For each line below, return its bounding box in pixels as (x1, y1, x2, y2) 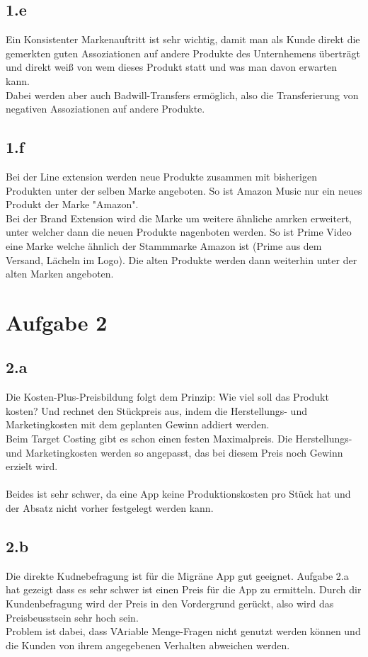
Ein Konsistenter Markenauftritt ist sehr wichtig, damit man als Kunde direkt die (6, 32, 360, 47)
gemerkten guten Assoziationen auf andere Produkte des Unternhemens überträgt (6, 45, 360, 60)
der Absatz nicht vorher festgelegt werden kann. (6, 501, 214, 515)
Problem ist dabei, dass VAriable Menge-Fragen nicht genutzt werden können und (6, 624, 361, 639)
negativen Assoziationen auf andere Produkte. (6, 101, 205, 116)
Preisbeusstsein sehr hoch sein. (6, 610, 139, 624)
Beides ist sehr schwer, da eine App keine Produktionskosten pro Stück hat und (6, 486, 351, 501)
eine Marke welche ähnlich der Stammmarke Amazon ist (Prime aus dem (6, 238, 322, 253)
